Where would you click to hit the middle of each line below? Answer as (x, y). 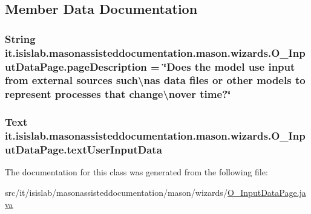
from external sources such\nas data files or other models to (155, 80)
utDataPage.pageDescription (76, 66)
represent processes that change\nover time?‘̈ (118, 94)
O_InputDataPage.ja (267, 192)
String (20, 38)
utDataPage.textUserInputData (83, 150)
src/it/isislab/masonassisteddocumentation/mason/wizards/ (116, 192)
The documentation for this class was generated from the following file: (136, 172)
